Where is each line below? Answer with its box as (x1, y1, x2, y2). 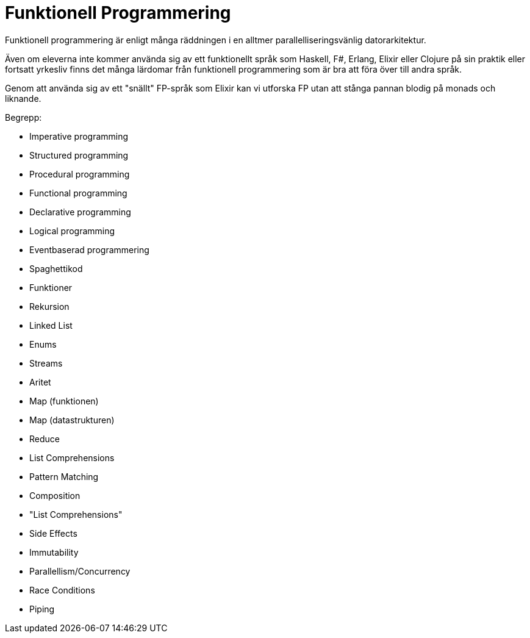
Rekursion (29, 301, 70, 312)
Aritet (29, 376, 51, 387)
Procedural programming (29, 168, 130, 179)
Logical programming (29, 225, 115, 236)
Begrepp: (5, 112, 42, 123)
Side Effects (29, 528, 77, 539)
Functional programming (29, 187, 127, 198)
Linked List (29, 320, 73, 331)
